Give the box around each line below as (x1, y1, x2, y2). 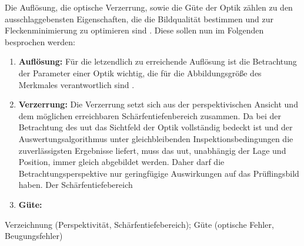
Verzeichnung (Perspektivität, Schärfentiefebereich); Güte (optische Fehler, (5, 218, 274, 230)
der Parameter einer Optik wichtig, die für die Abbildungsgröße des (18, 66, 262, 79)
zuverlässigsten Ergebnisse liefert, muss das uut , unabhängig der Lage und (18, 144, 286, 156)
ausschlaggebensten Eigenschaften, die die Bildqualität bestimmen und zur (5, 12, 274, 25)
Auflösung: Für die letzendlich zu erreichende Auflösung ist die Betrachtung (18, 55, 297, 68)
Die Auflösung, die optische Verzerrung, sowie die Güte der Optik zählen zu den (5, 1, 293, 13)
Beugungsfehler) (5, 230, 63, 242)
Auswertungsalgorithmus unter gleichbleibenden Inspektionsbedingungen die (18, 132, 293, 144)
